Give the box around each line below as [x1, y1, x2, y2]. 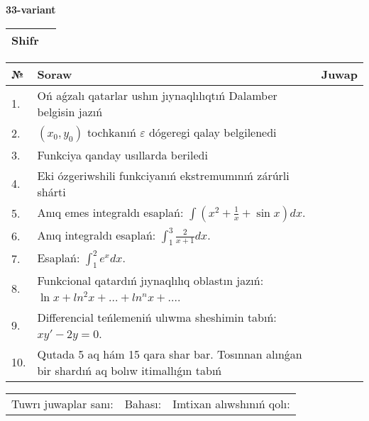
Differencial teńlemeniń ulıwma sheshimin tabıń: [37, 308, 277, 325]
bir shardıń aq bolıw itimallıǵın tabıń [37, 361, 222, 378]
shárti [37, 183, 66, 200]
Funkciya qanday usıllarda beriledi [37, 146, 208, 163]
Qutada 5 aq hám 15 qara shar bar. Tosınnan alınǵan [37, 345, 302, 362]
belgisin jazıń [37, 103, 103, 120]
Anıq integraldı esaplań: [37, 226, 156, 243]
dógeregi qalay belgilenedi [148, 123, 277, 140]
